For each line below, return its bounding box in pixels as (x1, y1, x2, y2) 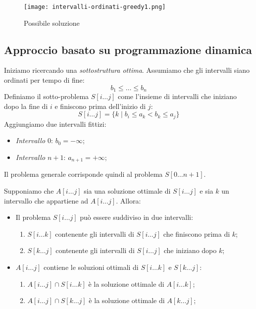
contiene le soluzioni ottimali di (43, 261, 139, 272)
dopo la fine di (4, 101, 48, 111)
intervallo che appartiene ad (4, 195, 89, 206)
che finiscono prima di (163, 228, 230, 239)
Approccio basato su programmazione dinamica (4, 42, 252, 57)
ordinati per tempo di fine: (4, 75, 85, 85)
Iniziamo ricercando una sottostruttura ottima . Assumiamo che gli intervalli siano (4, 65, 250, 75)
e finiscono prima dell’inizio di (54, 101, 146, 111)
